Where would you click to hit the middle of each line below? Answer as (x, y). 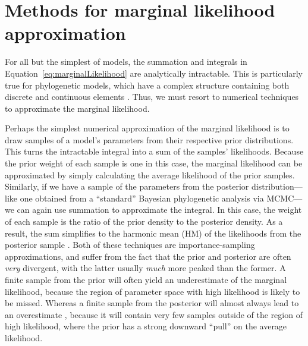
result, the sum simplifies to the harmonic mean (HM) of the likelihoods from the (153, 233)
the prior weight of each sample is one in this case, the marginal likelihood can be (154, 163)
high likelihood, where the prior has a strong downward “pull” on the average (146, 326)
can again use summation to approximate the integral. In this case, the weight (159, 210)
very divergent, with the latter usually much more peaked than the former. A (145, 268)
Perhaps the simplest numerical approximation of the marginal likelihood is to (147, 128)
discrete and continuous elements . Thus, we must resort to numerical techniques (152, 97)
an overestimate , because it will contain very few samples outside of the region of (154, 314)
